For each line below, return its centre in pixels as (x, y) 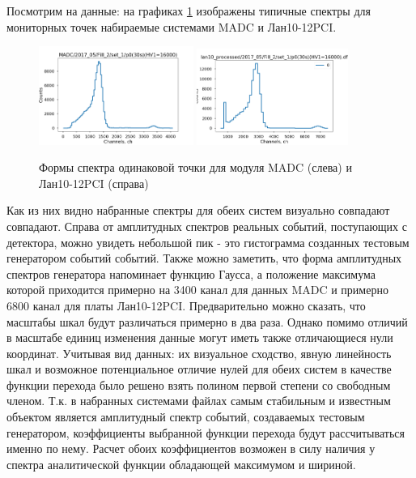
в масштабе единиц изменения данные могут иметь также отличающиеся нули (200, 337)
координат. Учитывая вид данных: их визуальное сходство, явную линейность (199, 353)
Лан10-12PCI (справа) (94, 183)
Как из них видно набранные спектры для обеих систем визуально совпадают (198, 210)
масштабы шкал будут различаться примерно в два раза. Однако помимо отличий (207, 321)
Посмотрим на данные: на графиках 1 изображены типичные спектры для (189, 11)
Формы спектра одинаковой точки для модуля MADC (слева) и (195, 167)
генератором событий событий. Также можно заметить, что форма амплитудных (204, 258)
